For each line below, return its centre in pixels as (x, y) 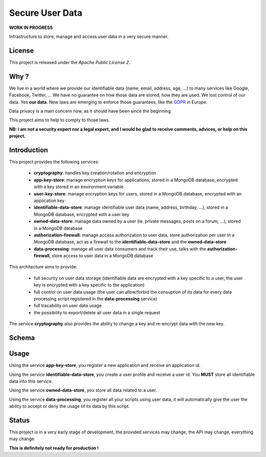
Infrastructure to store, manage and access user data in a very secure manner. (89, 36)
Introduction (29, 150)
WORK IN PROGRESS (31, 28)
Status (19, 420)
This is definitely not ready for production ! (54, 448)
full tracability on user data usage (68, 306)
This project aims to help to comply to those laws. (60, 120)
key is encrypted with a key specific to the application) (89, 285)
